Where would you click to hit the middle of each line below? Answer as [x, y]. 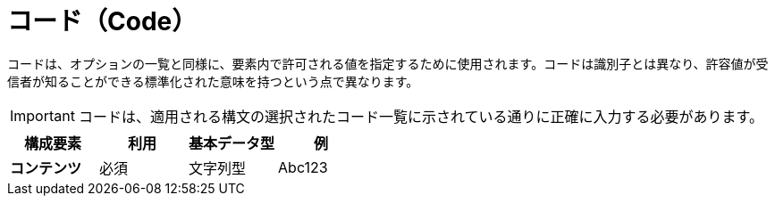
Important [42, 115]
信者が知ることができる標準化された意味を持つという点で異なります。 [213, 81]
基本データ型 [232, 143]
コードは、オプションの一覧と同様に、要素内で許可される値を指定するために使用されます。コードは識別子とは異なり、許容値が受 [388, 63]
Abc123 [303, 167]
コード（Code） [102, 21]
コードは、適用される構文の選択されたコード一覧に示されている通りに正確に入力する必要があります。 [421, 116]
